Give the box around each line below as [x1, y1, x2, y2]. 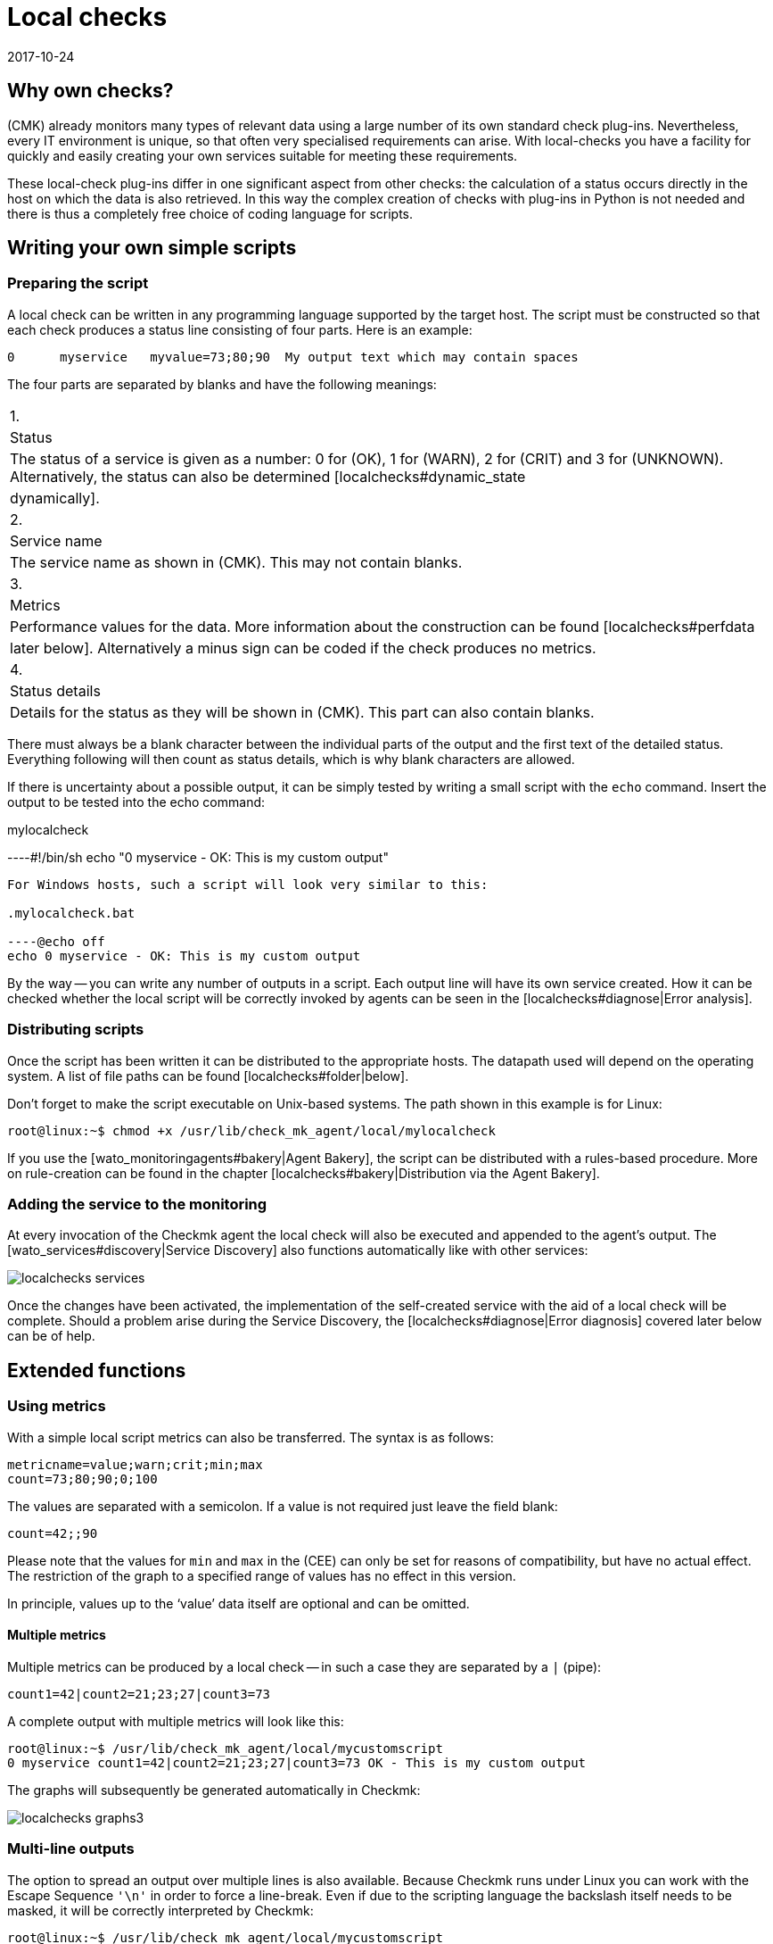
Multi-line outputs [7, 1840, 135, 1858]
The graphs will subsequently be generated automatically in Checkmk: [7, 1782, 421, 1798]
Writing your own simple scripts [7, 237, 297, 260]
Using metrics [7, 1397, 106, 1416]
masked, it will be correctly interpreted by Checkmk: [7, 1902, 314, 1918]
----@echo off [7, 934, 105, 949]
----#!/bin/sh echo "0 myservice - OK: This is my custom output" [7, 849, 389, 865]
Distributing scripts [7, 1020, 144, 1039]
